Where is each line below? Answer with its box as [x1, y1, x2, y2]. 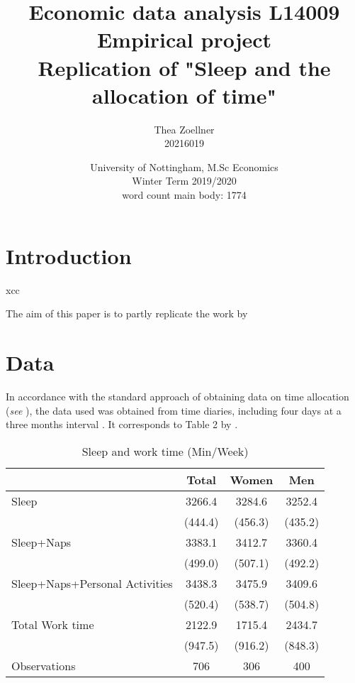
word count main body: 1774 [122, 187, 247, 202]
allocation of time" [92, 80, 276, 109]
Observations [11, 657, 76, 674]
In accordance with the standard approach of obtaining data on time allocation [6, 388, 349, 403]
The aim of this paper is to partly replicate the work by [6, 306, 248, 321]
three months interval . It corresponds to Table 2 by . [6, 417, 238, 432]
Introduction [6, 241, 132, 270]
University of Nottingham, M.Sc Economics [90, 159, 278, 174]
